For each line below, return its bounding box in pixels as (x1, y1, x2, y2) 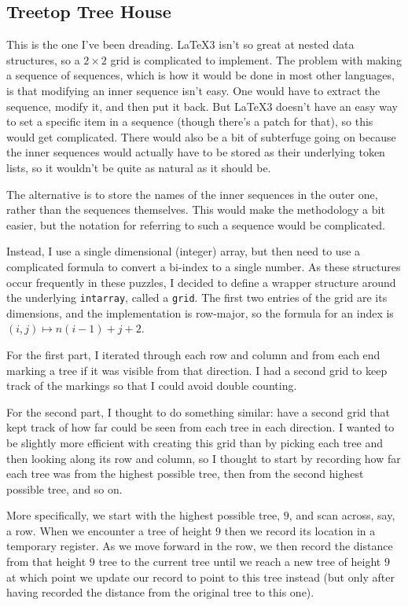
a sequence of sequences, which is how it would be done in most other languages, (6, 67, 395, 83)
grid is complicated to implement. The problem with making (110, 51, 402, 68)
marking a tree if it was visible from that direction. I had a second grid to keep (6, 362, 388, 378)
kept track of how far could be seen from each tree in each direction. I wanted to (6, 419, 395, 435)
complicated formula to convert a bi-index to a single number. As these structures (6, 258, 401, 274)
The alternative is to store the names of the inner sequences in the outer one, (6, 185, 378, 202)
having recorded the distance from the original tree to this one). (6, 584, 314, 600)
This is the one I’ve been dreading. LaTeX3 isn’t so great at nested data (6, 36, 355, 53)
